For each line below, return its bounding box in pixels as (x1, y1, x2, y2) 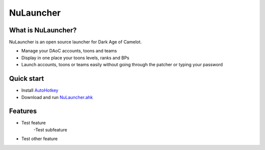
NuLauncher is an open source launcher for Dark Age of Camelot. (9, 39, 142, 45)
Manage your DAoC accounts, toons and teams (21, 48, 117, 54)
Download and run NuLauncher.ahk (21, 94, 93, 100)
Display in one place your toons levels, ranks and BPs (21, 54, 130, 61)
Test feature (21, 120, 46, 126)
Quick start (9, 75, 44, 83)
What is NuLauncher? (9, 26, 77, 34)
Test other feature (21, 136, 58, 142)
